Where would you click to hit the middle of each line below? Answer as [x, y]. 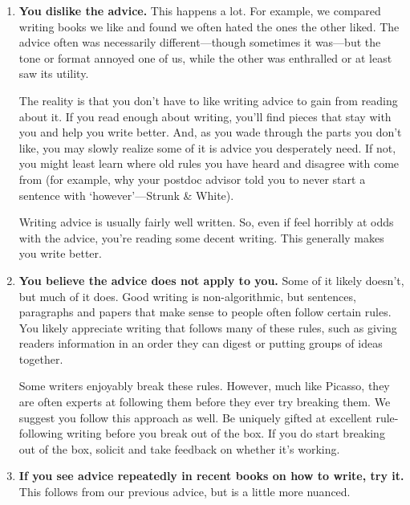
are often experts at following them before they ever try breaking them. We [205, 402]
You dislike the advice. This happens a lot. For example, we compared [200, 10]
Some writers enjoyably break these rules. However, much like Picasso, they [204, 386]
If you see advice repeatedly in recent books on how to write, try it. [211, 476]
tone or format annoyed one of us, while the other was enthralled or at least [205, 57]
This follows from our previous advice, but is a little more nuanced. [185, 492]
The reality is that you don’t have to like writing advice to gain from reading [208, 100]
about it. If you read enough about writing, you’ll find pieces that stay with [205, 116]
